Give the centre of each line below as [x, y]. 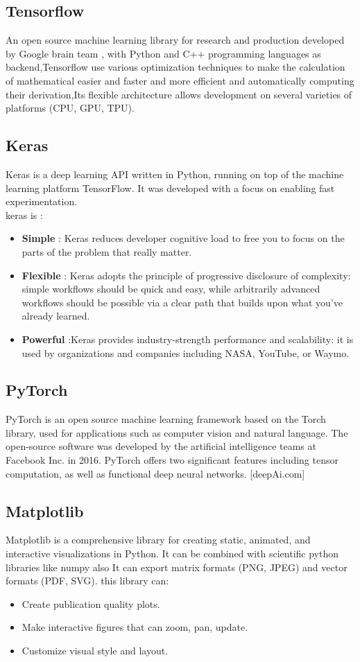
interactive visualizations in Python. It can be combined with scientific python [172, 554]
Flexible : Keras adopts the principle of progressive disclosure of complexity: [186, 275]
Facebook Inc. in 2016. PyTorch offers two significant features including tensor [172, 460]
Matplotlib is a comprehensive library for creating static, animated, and [158, 540]
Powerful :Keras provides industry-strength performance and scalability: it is [188, 339]
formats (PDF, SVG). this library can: [87, 581]
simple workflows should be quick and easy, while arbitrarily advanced [171, 289]
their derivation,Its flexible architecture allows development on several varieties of [179, 94]
